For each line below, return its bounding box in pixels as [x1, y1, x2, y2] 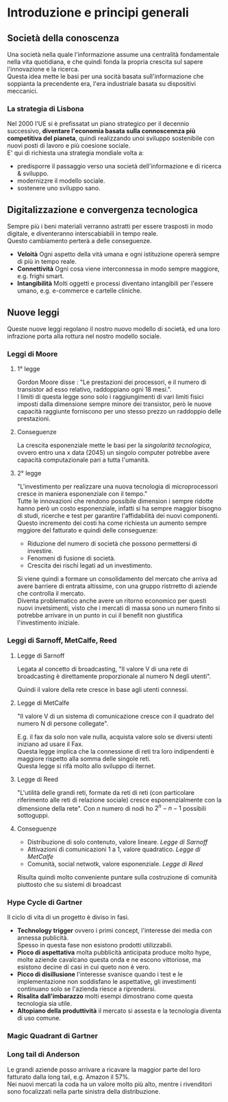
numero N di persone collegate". [16, 719, 109, 728]
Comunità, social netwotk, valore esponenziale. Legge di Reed [27, 860, 203, 868]
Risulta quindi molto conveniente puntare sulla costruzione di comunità [16, 873, 218, 881]
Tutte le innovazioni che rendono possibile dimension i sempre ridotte [16, 497, 214, 506]
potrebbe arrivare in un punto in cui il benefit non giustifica [16, 611, 183, 620]
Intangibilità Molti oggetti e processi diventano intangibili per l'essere [16, 280, 214, 288]
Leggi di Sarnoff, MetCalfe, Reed [7, 636, 118, 645]
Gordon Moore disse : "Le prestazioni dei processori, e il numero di [16, 378, 207, 386]
